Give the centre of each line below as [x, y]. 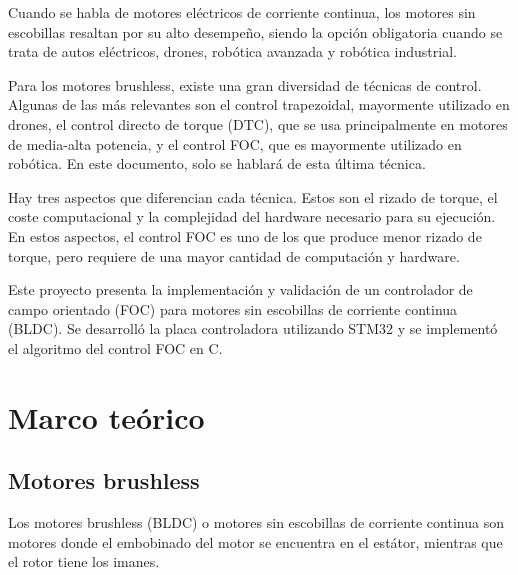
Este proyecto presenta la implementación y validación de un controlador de [240, 289]
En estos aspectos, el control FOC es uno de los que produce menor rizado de [245, 235]
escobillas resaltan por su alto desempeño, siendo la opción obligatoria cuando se [255, 31]
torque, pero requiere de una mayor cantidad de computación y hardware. [234, 255]
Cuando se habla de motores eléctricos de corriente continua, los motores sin [242, 12]
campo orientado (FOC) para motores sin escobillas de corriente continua [233, 308]
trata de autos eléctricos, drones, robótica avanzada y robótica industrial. [232, 51]
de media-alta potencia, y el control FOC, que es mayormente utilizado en [235, 143]
